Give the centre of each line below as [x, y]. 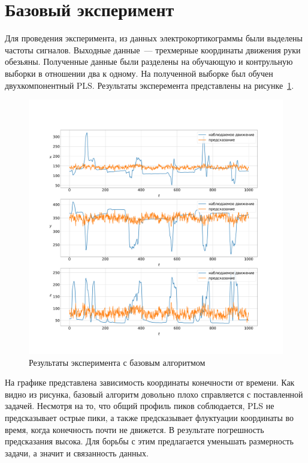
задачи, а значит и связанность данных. [77, 453]
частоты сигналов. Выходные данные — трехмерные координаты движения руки [153, 49]
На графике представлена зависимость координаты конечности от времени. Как [150, 382]
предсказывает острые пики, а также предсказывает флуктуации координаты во [149, 418]
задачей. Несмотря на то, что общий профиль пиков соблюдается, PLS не [140, 406]
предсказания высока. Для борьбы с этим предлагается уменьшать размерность [149, 441]
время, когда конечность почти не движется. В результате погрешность [135, 429]
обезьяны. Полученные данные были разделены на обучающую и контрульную [149, 61]
